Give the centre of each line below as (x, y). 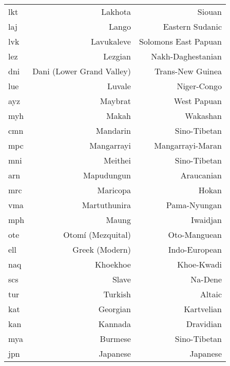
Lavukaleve (111, 41)
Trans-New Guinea (188, 71)
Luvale (119, 86)
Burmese (115, 339)
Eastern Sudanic (192, 26)
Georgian (114, 309)
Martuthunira (106, 205)
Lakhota (116, 12)
